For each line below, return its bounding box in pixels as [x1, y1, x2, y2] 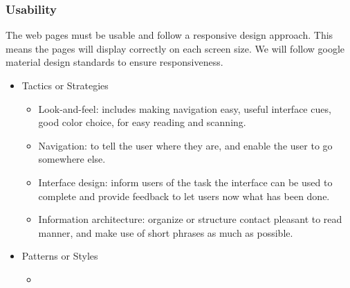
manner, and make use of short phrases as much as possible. [38, 225, 293, 240]
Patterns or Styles [21, 249, 98, 263]
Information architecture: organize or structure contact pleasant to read [38, 212, 342, 226]
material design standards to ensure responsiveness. [6, 55, 223, 69]
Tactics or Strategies [21, 78, 109, 92]
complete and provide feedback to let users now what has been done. [38, 188, 330, 203]
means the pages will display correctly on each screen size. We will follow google [6, 41, 345, 55]
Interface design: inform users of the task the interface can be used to [38, 174, 333, 189]
